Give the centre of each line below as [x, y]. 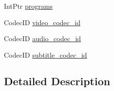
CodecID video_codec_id [42, 22]
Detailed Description [57, 81]
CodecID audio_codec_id [43, 38]
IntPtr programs [28, 6]
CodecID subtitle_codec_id [46, 54]
